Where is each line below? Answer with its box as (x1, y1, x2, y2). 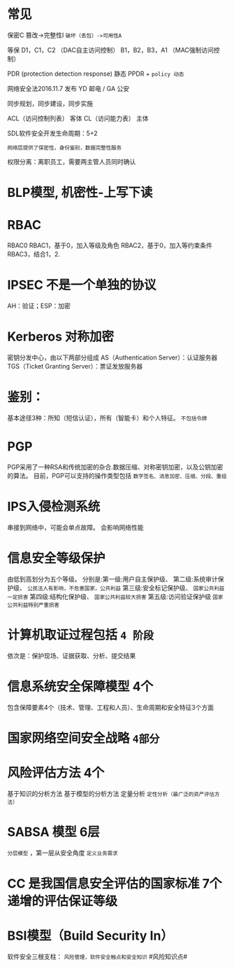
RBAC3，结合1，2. (7, 250, 61, 259)
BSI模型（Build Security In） (7, 928, 173, 943)
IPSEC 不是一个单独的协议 (7, 277, 156, 293)
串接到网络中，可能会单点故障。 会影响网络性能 (7, 523, 144, 531)
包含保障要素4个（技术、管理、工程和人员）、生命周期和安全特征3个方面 (7, 703, 214, 711)
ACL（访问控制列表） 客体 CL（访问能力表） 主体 (7, 114, 149, 123)
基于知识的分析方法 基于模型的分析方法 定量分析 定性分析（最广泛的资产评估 (7, 789, 215, 797)
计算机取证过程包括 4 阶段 (7, 626, 154, 643)
